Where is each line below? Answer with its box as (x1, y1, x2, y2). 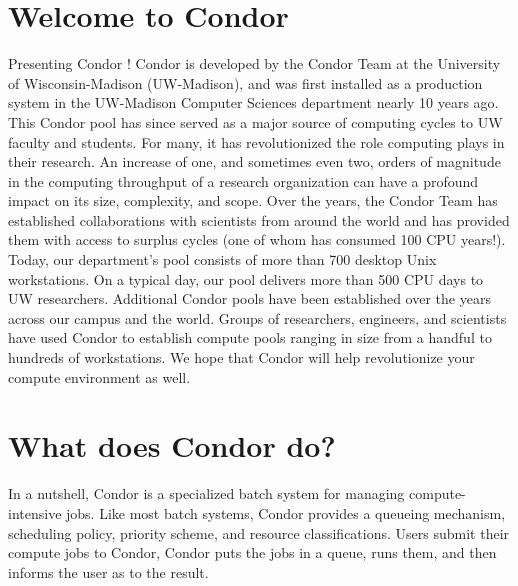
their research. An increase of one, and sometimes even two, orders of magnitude (8, 151, 501, 172)
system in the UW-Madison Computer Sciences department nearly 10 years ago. (8, 92, 499, 113)
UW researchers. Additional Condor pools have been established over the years (8, 288, 491, 309)
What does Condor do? (8, 425, 336, 466)
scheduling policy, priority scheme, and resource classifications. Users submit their (8, 522, 510, 543)
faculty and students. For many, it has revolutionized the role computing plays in (8, 131, 505, 152)
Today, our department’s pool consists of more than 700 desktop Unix (8, 249, 437, 270)
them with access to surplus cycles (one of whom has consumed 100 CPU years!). (8, 229, 506, 250)
